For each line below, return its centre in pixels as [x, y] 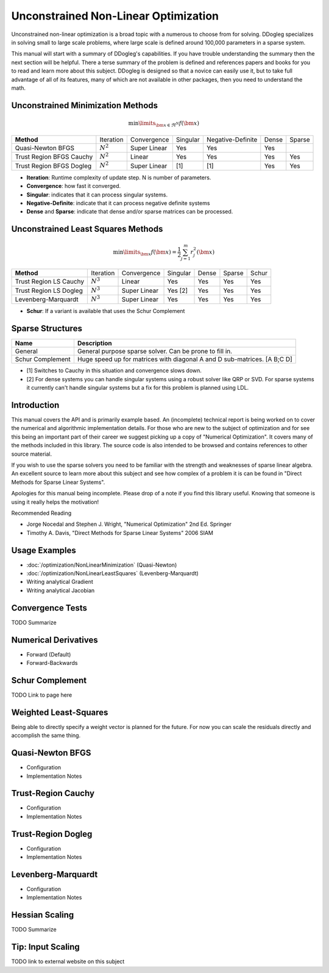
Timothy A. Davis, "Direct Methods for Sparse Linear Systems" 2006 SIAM [120, 533]
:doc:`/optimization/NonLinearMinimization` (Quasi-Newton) [102, 565]
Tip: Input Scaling [46, 947]
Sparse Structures [47, 329]
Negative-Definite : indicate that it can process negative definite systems [118, 203]
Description [94, 343]
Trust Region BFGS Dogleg [53, 166]
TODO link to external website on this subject [68, 961]
